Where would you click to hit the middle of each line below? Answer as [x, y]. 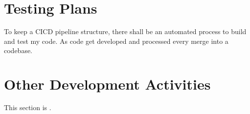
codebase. [18, 50]
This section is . [28, 107]
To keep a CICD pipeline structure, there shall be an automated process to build [125, 31]
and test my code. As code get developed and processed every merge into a [116, 41]
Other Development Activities [107, 84]
